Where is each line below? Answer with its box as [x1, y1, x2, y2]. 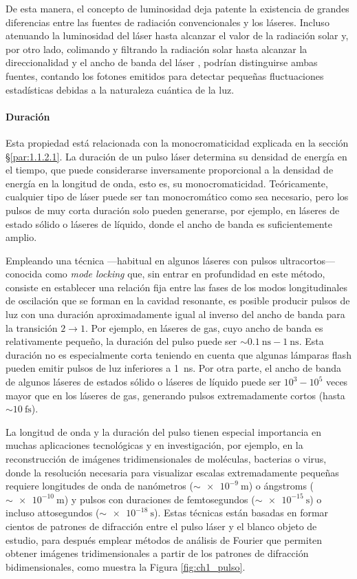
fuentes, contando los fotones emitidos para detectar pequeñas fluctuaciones [6, 68, 324, 83]
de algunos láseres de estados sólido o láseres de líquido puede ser [6, 375, 281, 389]
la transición [6, 320, 58, 335]
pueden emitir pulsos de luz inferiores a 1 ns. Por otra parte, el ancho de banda [6, 361, 342, 375]
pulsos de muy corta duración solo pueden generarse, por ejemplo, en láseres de [6, 202, 340, 217]
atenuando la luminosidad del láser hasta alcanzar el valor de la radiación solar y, [6, 28, 349, 43]
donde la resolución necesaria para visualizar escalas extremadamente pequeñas [6, 465, 339, 479]
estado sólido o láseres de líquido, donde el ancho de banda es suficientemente [6, 216, 332, 231]
